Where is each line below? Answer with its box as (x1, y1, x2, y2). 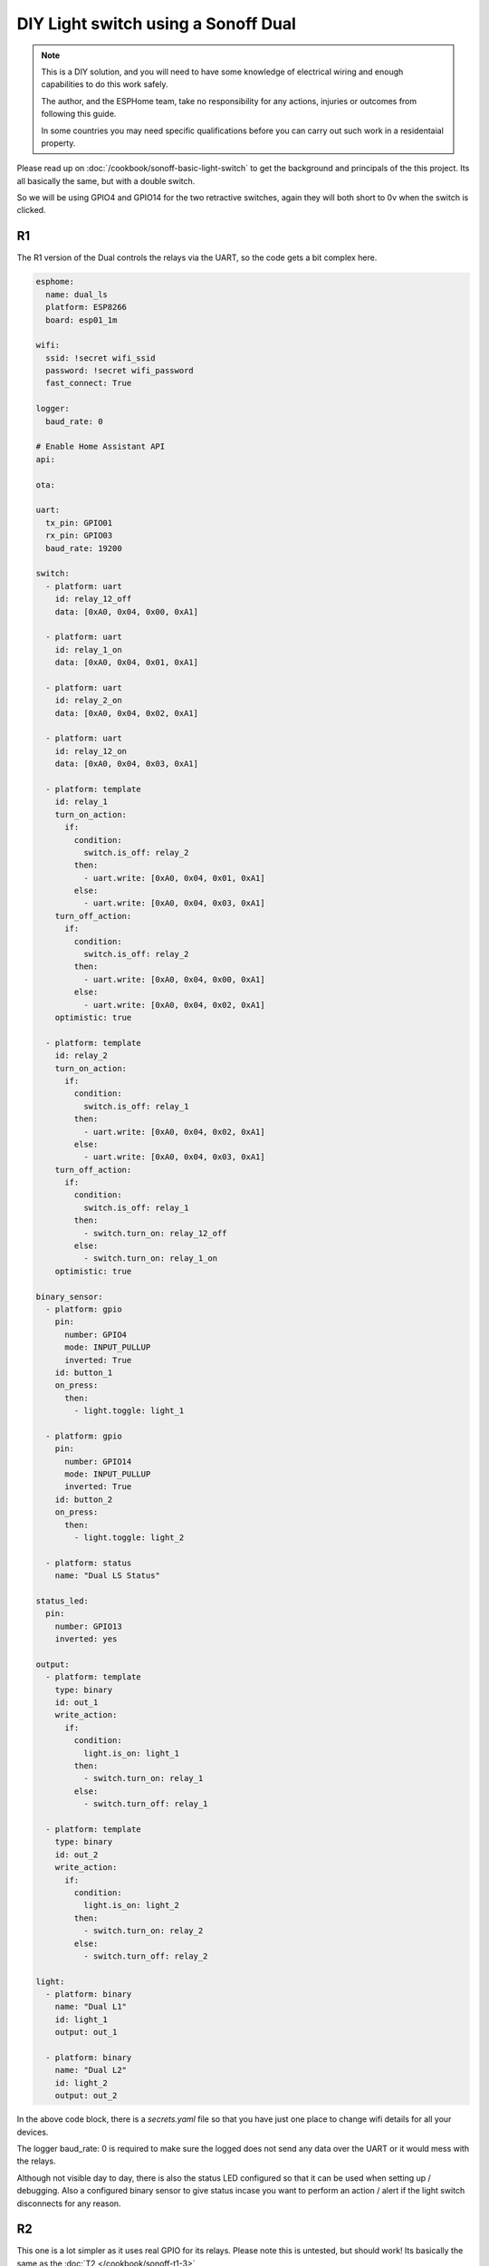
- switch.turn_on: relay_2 (82, 1926, 204, 1936)
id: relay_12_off (54, 594, 132, 605)
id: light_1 (54, 2014, 109, 2025)
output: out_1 (54, 2027, 118, 2038)
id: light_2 (54, 2077, 109, 2088)
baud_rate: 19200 (45, 543, 122, 553)
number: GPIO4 (64, 1329, 127, 1340)
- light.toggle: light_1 (73, 1406, 185, 1416)
